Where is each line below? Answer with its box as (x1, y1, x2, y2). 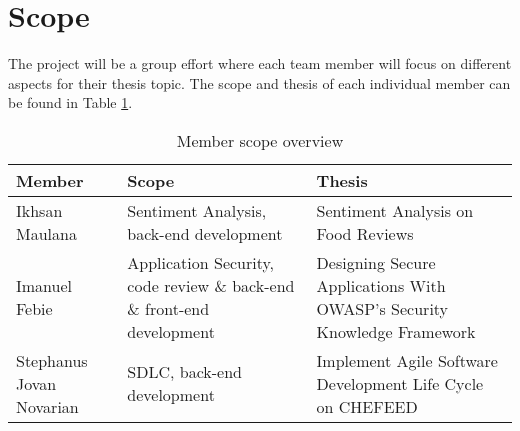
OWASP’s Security (316, 296, 449, 320)
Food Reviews (316, 221, 414, 245)
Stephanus (16, 348, 88, 372)
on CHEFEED (316, 394, 418, 418)
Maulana (16, 221, 77, 245)
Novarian (16, 394, 79, 418)
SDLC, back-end (127, 360, 242, 384)
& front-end (127, 296, 210, 320)
